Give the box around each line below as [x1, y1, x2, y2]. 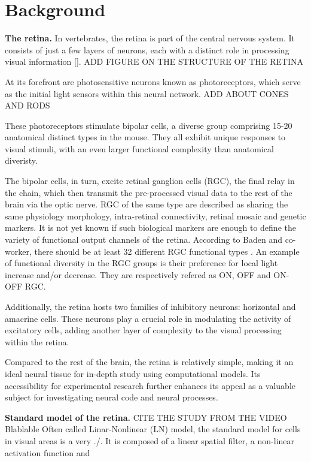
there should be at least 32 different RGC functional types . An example [34, 245, 300, 257]
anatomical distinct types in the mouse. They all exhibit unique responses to [5, 131, 286, 143]
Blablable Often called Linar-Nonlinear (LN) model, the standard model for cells [5, 423, 301, 435]
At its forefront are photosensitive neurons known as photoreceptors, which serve [5, 75, 301, 88]
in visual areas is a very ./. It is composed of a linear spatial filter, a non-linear [5, 434, 295, 447]
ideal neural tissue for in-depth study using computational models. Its [5, 367, 261, 379]
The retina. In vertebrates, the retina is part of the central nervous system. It [5, 32, 295, 44]
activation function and [5, 446, 90, 459]
